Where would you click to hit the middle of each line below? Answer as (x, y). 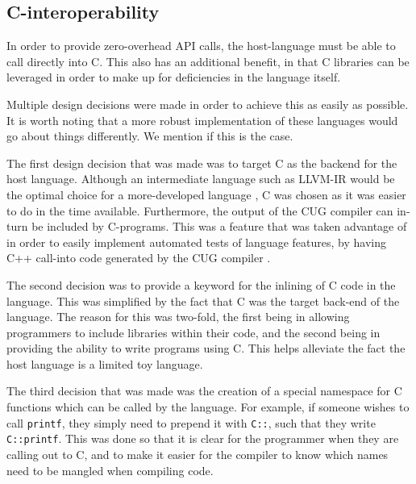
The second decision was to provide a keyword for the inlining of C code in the (201, 284)
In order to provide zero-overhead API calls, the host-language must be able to (201, 46)
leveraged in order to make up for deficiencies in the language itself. (174, 77)
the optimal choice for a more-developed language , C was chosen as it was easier (206, 194)
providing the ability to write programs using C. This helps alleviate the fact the (206, 348)
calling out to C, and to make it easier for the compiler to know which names (198, 454)
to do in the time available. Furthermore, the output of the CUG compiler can (200, 210)
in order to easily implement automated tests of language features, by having (196, 242)
